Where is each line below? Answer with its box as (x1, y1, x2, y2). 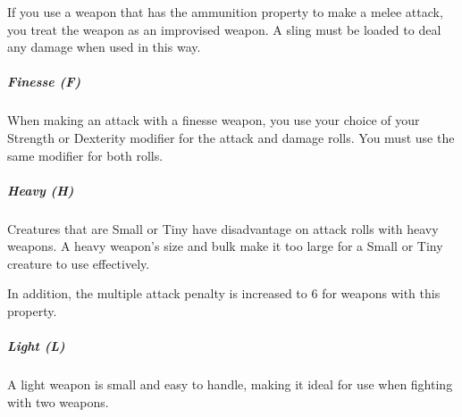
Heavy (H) (7, 180, 74, 199)
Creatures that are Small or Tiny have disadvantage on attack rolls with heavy (7, 219, 439, 238)
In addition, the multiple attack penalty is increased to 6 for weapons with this (7, 284, 441, 303)
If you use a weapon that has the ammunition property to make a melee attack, (7, 3, 443, 21)
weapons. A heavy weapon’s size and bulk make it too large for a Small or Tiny (7, 237, 443, 255)
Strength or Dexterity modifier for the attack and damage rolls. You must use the (7, 128, 455, 146)
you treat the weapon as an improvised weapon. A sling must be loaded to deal (7, 20, 441, 38)
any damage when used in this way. (7, 38, 201, 56)
